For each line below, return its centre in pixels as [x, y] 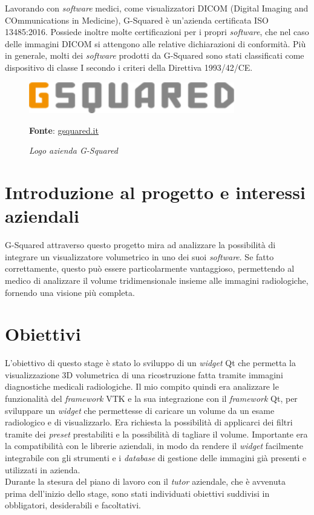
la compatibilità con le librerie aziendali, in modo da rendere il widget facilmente [154, 446]
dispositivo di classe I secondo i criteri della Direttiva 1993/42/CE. [129, 67]
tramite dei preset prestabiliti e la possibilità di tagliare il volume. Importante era [156, 434]
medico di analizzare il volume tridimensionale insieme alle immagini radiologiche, [157, 280]
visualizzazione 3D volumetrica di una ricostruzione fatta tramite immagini [144, 374]
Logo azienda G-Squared [74, 150]
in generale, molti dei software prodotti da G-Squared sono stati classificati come [155, 55]
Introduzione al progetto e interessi [155, 192]
